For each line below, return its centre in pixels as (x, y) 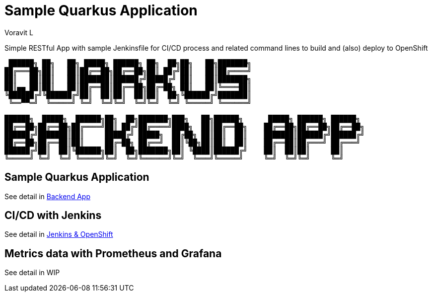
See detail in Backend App (47, 196)
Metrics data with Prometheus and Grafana (113, 253)
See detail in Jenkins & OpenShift (59, 234)
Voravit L (19, 32)
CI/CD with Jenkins (53, 216)
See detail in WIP (32, 273)
